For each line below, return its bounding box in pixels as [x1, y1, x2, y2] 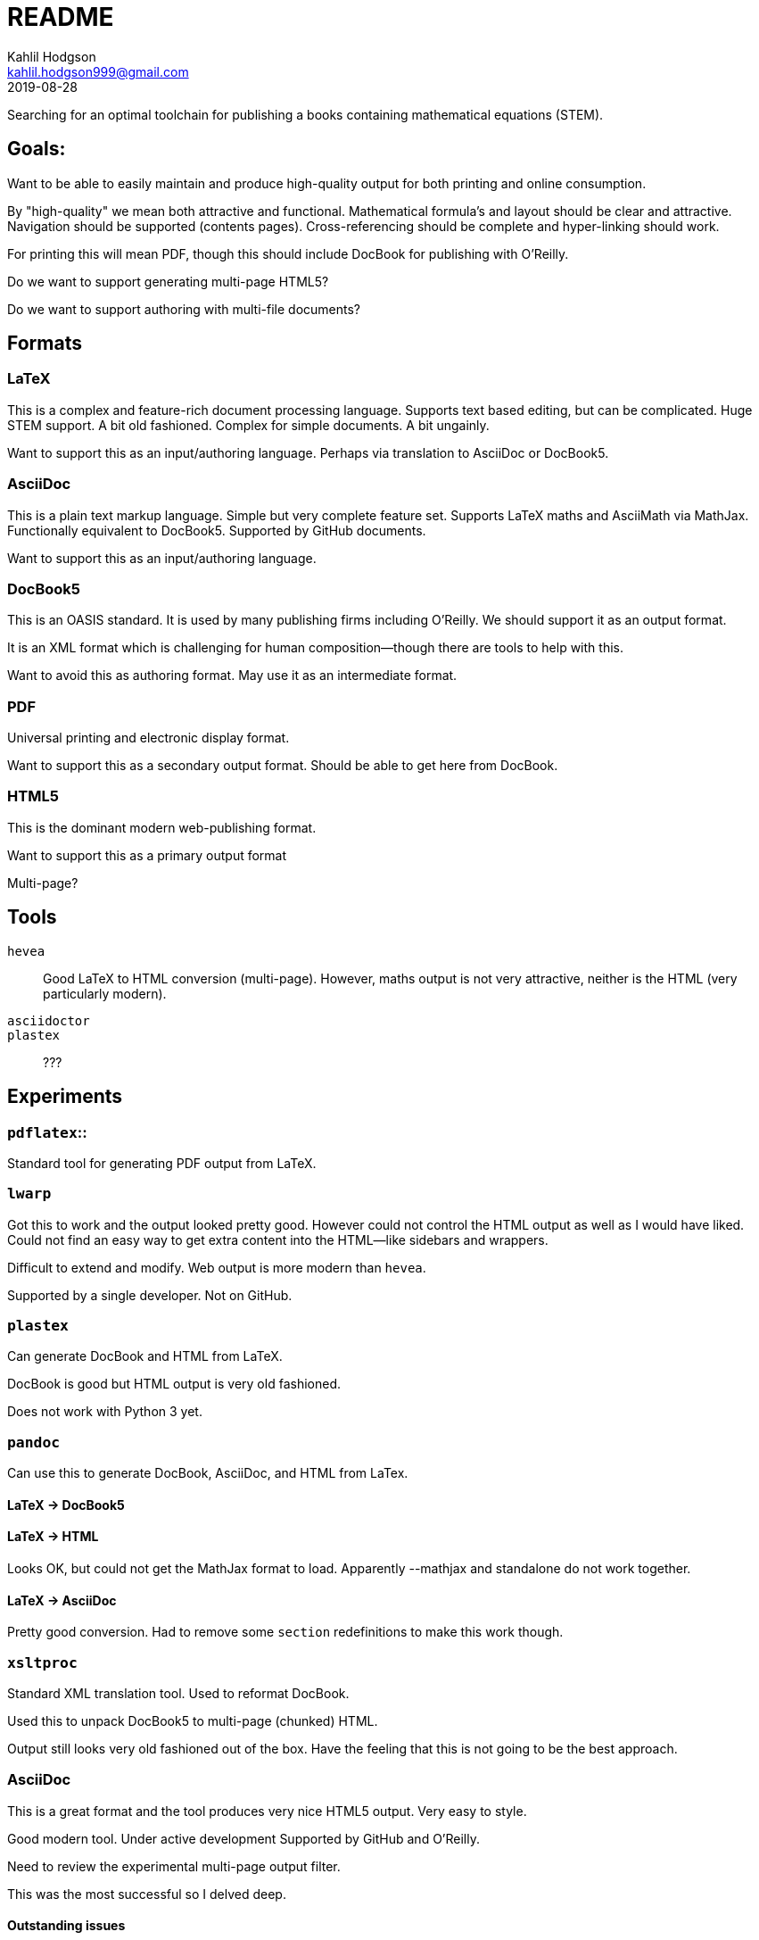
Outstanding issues [7, 1918, 126, 1934]
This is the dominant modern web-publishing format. [7, 819, 317, 835]
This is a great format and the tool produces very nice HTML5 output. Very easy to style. [7, 1803, 527, 1819]
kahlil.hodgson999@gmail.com [7, 63, 189, 79]
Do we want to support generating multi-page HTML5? [7, 273, 329, 289]
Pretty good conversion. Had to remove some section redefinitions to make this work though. [7, 1624, 564, 1640]
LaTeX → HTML [7, 1529, 99, 1545]
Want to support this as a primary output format [7, 847, 287, 863]
